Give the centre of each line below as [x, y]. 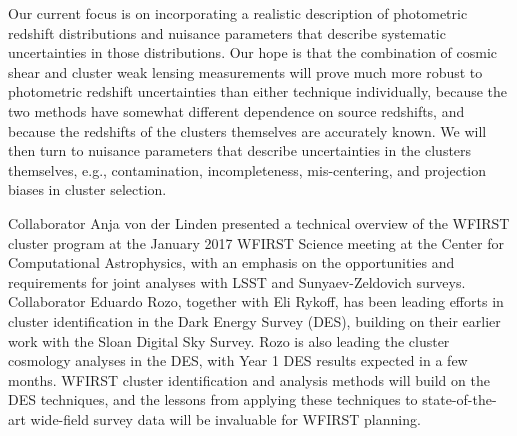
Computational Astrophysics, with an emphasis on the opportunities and [231, 262]
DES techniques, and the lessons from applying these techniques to [213, 399]
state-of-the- [459, 399]
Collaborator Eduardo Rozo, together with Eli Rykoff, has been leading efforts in [256, 301]
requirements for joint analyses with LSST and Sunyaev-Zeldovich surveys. [237, 281]
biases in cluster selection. [87, 189]
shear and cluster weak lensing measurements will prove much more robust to [245, 71]
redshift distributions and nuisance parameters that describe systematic [227, 32]
